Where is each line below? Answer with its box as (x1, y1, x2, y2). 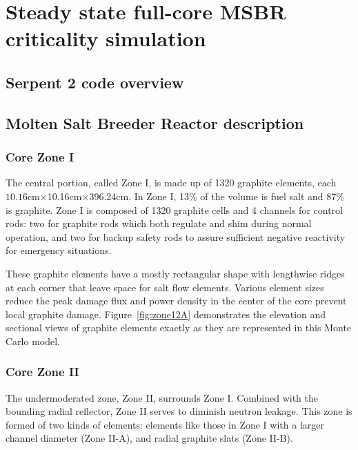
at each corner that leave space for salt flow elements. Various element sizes (6, 280, 324, 294)
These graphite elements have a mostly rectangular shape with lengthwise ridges (6, 266, 345, 280)
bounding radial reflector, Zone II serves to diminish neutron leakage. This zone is (6, 404, 352, 418)
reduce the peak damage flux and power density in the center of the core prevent (6, 293, 347, 308)
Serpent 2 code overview (6, 71, 184, 92)
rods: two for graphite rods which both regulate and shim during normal (6, 216, 312, 231)
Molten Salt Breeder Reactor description (6, 112, 304, 133)
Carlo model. (6, 333, 60, 348)
